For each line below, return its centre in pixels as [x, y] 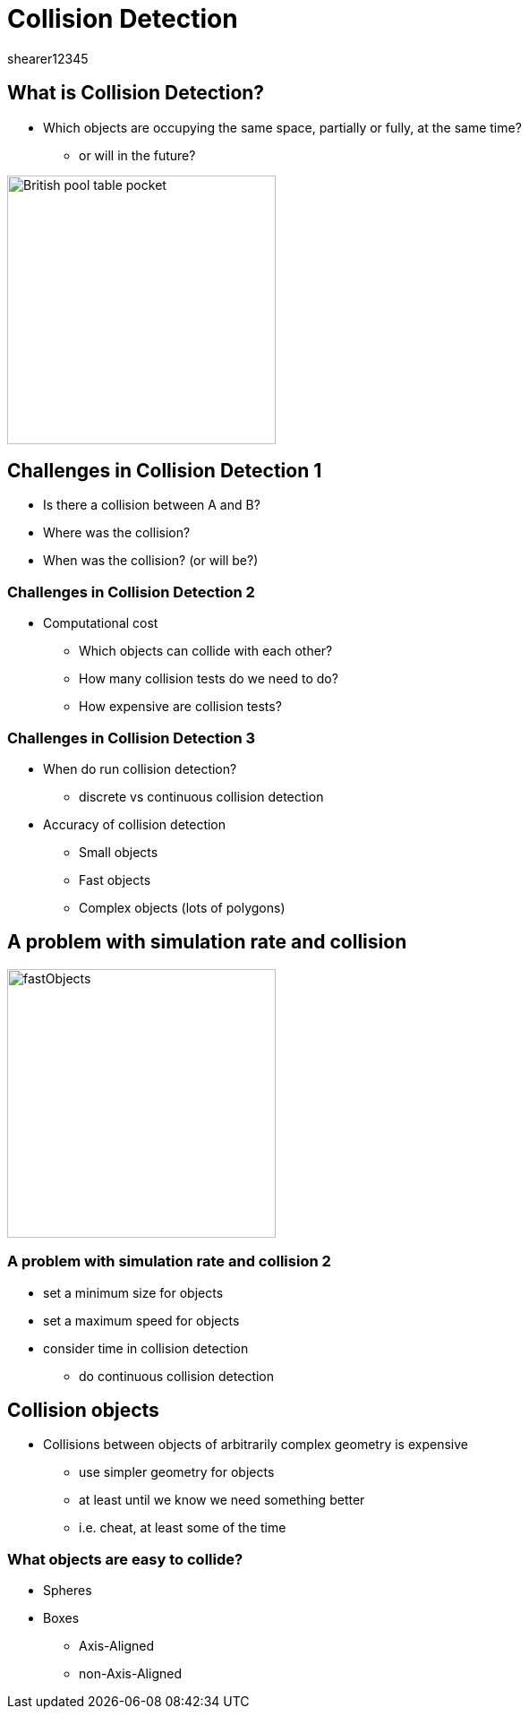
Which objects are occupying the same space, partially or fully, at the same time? [282, 127]
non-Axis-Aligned [130, 1674]
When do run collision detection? [140, 768]
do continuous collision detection [177, 1376]
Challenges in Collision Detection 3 [132, 738]
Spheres [68, 1591]
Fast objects [115, 879]
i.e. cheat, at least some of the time [183, 1528]
